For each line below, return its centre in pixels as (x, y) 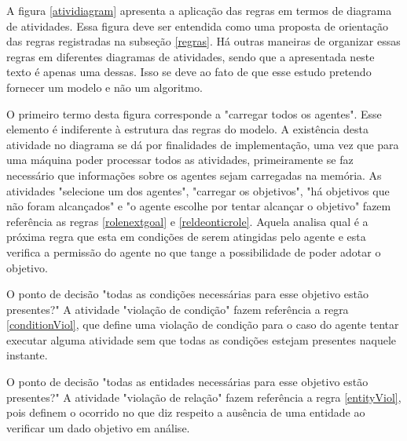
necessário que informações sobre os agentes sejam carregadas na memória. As (194, 175)
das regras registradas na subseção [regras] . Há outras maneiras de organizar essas (203, 41)
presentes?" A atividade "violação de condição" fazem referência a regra (178, 309)
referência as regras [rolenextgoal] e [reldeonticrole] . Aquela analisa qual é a (187, 221)
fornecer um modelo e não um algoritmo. (104, 87)
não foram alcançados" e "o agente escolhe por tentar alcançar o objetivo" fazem (199, 206)
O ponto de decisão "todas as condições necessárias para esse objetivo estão (188, 294)
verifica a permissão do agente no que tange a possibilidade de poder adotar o (194, 251)
